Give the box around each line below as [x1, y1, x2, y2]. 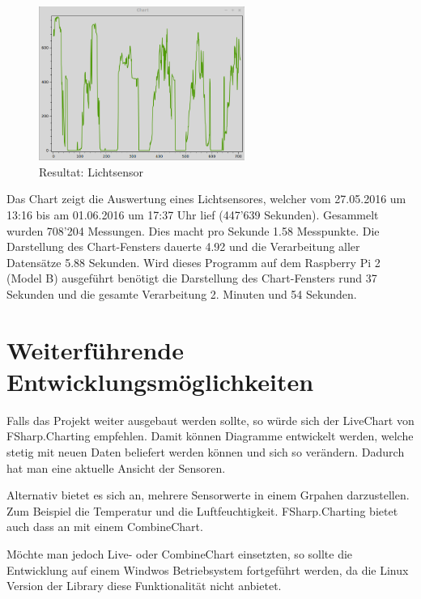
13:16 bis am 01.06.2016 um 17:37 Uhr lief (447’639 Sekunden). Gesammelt [6, 206, 379, 223]
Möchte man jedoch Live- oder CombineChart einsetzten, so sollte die [6, 545, 353, 562]
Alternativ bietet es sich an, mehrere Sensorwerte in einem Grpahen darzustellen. [6, 486, 410, 503]
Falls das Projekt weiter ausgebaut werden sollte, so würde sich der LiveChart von [6, 411, 415, 428]
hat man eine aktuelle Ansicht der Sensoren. [6, 459, 226, 476]
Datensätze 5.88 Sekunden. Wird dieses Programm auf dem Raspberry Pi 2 [6, 253, 381, 270]
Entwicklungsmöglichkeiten [6, 364, 314, 397]
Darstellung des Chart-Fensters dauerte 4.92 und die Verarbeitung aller [6, 238, 360, 255]
